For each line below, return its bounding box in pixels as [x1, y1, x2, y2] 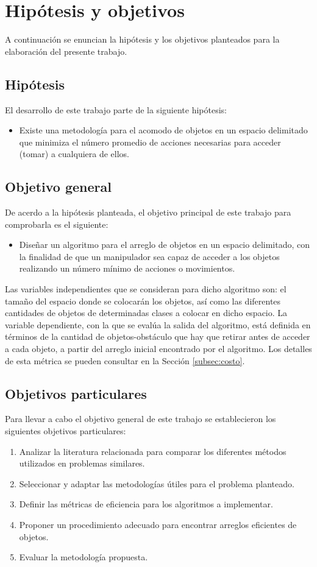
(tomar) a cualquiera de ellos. [19, 147, 130, 160]
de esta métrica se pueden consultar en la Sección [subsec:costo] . [5, 354, 245, 367]
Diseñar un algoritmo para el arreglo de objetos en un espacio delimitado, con [19, 238, 310, 251]
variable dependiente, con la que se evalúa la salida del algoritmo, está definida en [5, 318, 311, 331]
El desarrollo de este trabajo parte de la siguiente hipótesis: [5, 103, 227, 116]
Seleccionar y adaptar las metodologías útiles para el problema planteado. [19, 477, 294, 490]
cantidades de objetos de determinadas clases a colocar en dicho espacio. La [5, 306, 288, 319]
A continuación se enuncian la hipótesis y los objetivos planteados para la [5, 33, 280, 46]
